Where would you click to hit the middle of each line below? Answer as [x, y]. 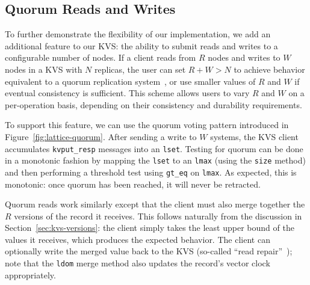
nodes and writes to [244, 57]
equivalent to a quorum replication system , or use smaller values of [130, 81]
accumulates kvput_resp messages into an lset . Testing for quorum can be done [154, 148]
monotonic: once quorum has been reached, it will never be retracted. [133, 184]
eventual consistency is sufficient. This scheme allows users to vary [127, 93]
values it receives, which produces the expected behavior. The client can [138, 239]
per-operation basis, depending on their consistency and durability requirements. [153, 104]
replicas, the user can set [140, 69]
